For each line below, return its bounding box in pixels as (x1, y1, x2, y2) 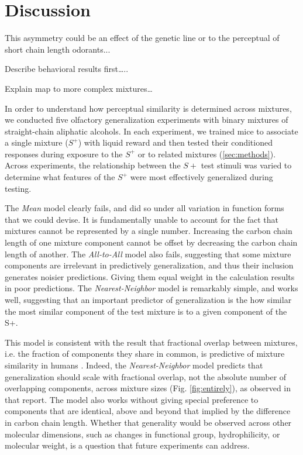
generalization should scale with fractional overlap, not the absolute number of (5, 370, 287, 382)
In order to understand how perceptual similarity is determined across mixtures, (5, 102, 292, 114)
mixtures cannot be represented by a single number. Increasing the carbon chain (5, 225, 292, 237)
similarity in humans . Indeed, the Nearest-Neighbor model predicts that (5, 359, 263, 371)
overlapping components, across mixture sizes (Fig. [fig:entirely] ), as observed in (5, 382, 291, 394)
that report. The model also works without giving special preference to (5, 393, 259, 405)
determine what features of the (5, 171, 115, 183)
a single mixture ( (5, 136, 68, 149)
